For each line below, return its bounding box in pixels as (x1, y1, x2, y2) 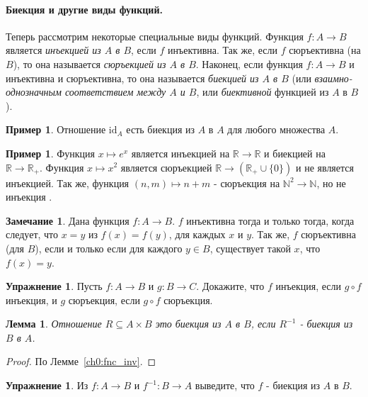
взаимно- (314, 70, 352, 85)
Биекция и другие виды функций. (6, 1, 163, 16)
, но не (316, 175, 346, 190)
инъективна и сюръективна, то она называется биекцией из (6, 70, 259, 85)
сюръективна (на (289, 43, 361, 57)
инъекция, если (275, 279, 341, 293)
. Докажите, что (196, 279, 265, 293)
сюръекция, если (68, 292, 140, 307)
